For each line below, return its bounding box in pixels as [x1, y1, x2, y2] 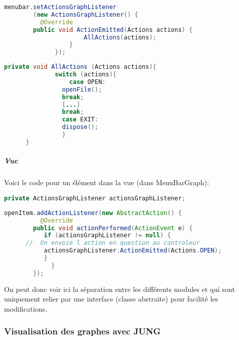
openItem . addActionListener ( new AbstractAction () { [4, 209, 182, 217]
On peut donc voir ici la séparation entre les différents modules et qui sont [4, 283, 235, 294]
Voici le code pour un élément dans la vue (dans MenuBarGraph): [4, 177, 209, 188]
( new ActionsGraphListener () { [33, 11, 138, 18]
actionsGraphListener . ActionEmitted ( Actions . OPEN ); [44, 247, 222, 254]
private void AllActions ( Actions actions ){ [4, 63, 156, 71]
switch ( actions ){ [55, 71, 116, 78]
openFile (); [62, 86, 102, 93]
